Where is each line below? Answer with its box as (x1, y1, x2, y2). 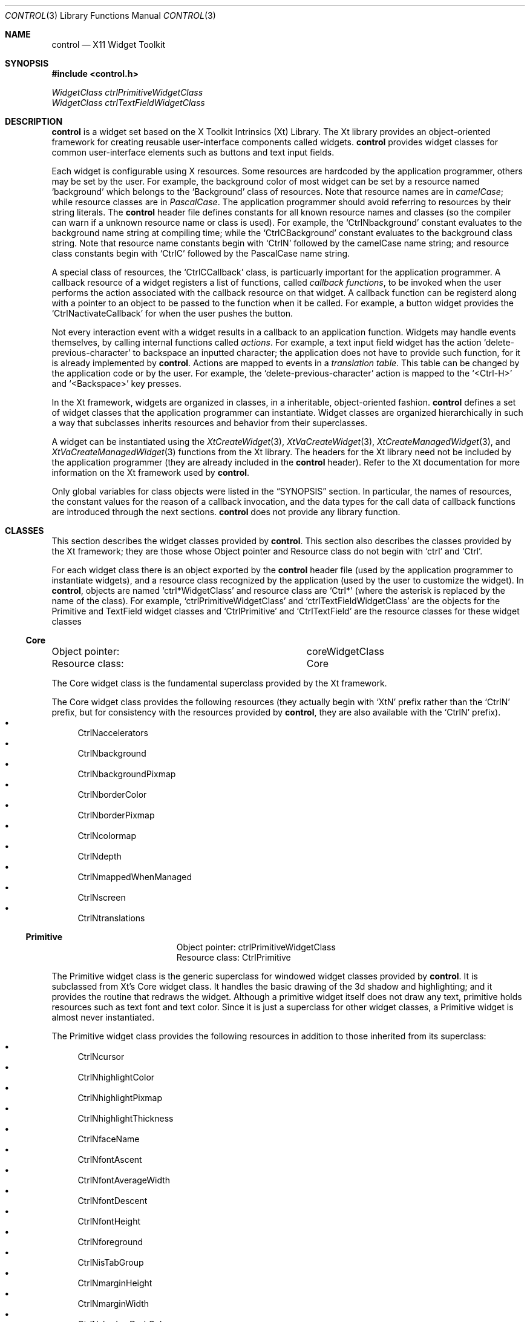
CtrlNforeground (77, 1237, 143, 1247)
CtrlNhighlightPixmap (77, 1093, 163, 1103)
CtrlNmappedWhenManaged (77, 872, 192, 882)
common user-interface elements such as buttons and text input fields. (51, 147, 335, 157)
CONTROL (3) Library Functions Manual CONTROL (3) (5, 10, 216, 21)
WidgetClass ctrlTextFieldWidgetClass (51, 97, 205, 108)
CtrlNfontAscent (77, 1154, 142, 1165)
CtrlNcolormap (77, 830, 136, 841)
